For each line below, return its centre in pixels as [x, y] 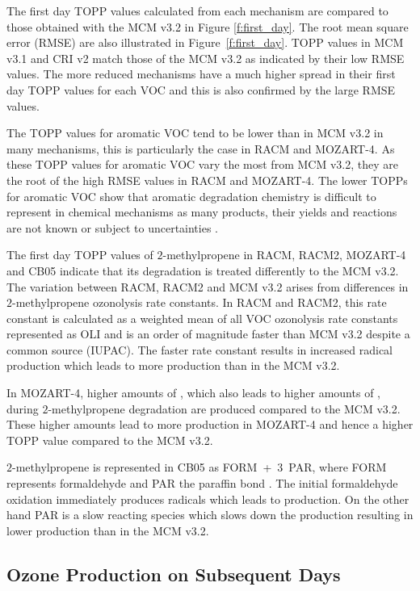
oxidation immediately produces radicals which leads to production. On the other [208, 499]
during [23, 408]
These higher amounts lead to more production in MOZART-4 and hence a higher [210, 424]
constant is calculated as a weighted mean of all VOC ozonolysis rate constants [202, 318]
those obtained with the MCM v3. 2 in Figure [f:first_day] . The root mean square [208, 26]
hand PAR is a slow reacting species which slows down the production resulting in [210, 515]
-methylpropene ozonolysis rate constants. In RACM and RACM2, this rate [199, 302]
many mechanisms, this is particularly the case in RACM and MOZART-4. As [201, 148]
